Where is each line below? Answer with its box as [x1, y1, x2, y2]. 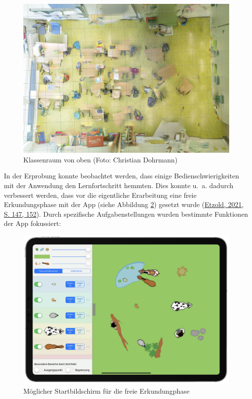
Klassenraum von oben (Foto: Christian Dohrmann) [23, 154, 178, 164]
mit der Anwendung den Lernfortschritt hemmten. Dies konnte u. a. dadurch [4, 180, 234, 190]
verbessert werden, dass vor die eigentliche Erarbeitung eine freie [4, 190, 197, 200]
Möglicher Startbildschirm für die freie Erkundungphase [23, 386, 190, 396]
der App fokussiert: [4, 218, 61, 228]
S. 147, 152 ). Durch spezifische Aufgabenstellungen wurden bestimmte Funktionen [4, 208, 248, 219]
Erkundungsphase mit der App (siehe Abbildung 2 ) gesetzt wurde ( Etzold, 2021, [4, 199, 244, 209]
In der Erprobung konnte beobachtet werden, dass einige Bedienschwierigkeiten [4, 171, 239, 181]
